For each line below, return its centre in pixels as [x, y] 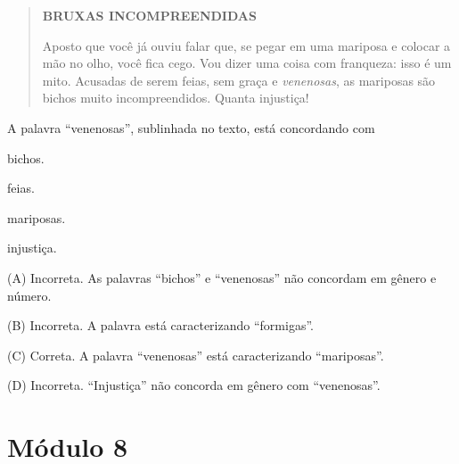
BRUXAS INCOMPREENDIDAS [149, 15]
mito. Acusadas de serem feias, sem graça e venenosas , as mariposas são [239, 80]
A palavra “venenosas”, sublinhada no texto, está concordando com [191, 127]
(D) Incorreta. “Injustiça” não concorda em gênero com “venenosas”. [194, 385]
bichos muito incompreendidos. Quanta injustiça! [176, 98]
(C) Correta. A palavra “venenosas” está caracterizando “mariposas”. [196, 355]
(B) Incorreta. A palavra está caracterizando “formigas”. [160, 325]
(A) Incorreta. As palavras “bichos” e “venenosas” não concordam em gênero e [222, 277]
